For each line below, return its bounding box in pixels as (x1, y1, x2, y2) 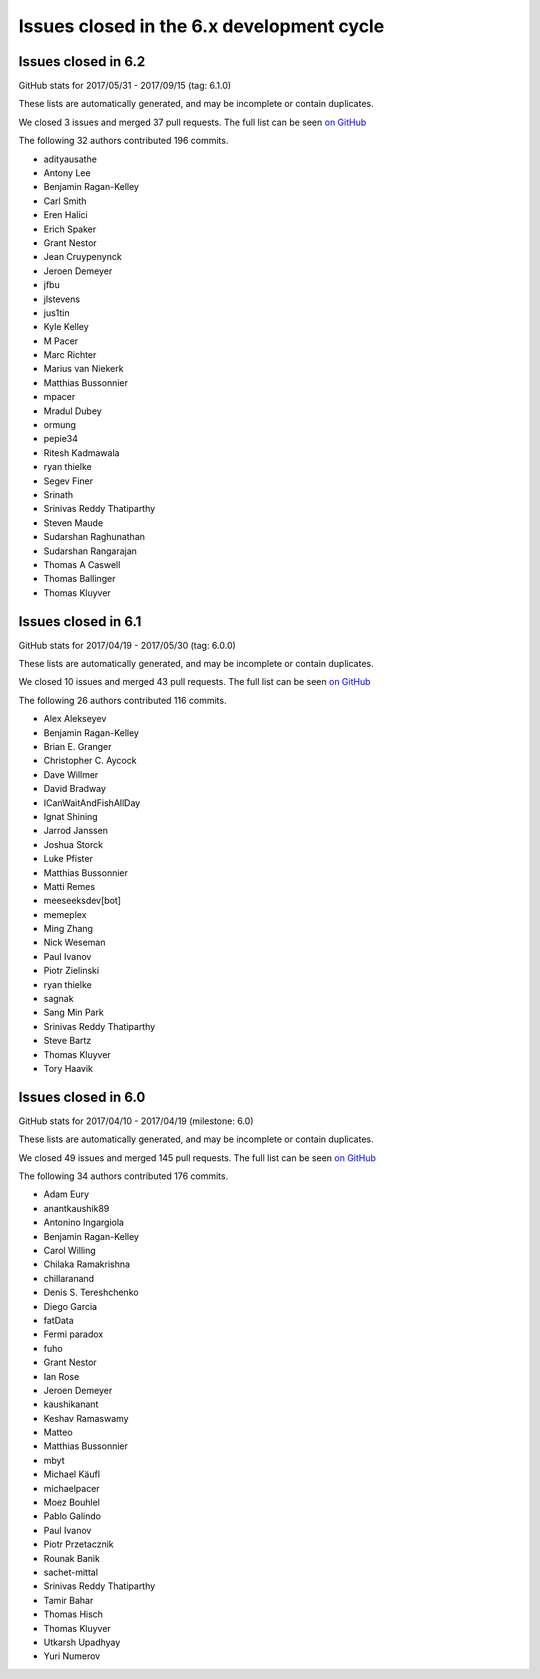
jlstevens (43, 293, 80, 305)
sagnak (43, 993, 74, 1005)
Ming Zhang (43, 923, 94, 935)
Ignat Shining (43, 810, 99, 822)
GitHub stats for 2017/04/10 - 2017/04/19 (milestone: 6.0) (18, 1115, 254, 1127)
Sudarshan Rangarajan (43, 545, 137, 557)
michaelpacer (43, 1482, 100, 1494)
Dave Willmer (43, 768, 99, 780)
